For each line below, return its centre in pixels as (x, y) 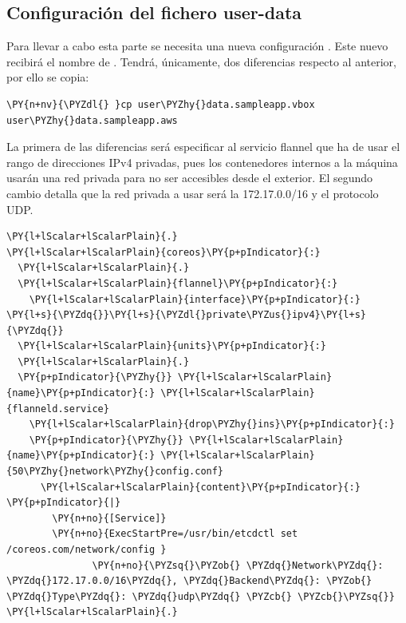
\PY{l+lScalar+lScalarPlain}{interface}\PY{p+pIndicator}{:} (195, 299)
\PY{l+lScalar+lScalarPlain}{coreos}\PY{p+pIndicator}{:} (164, 252)
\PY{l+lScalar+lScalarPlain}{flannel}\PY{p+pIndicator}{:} (178, 283)
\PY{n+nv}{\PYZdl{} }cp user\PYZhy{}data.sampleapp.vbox (161, 104)
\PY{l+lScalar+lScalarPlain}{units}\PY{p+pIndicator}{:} (172, 346)
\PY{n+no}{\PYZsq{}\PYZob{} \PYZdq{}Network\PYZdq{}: (238, 565)
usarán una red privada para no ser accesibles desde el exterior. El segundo (190, 178)
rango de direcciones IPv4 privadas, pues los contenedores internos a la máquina (202, 162)
